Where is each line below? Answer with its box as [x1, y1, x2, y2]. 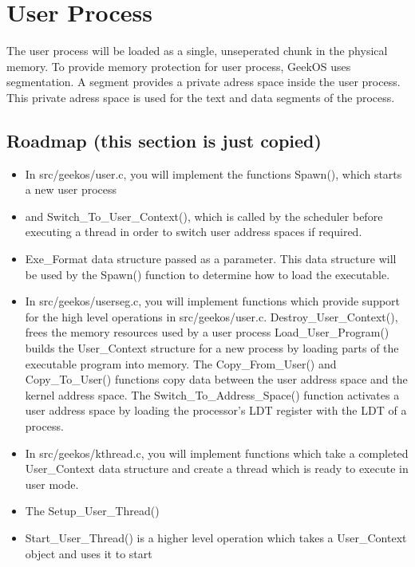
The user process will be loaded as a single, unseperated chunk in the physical [6, 42, 388, 59]
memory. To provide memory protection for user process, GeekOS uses [6, 57, 351, 74]
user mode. [25, 475, 79, 492]
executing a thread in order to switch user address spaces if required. [25, 223, 362, 240]
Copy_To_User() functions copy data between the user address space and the [25, 371, 408, 388]
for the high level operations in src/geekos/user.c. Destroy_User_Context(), [25, 308, 398, 325]
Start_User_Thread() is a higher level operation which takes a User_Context [25, 529, 407, 545]
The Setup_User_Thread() [25, 502, 160, 519]
